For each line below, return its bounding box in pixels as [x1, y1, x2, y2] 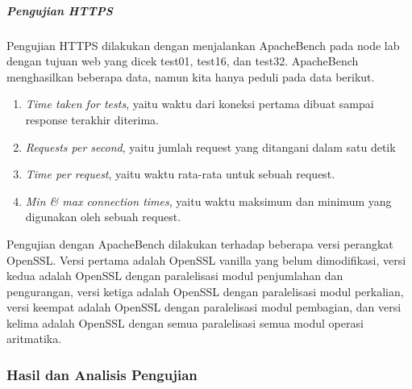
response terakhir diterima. [25, 111, 160, 128]
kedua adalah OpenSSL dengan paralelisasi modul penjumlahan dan [6, 267, 343, 284]
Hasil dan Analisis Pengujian [6, 364, 198, 384]
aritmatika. [6, 330, 62, 347]
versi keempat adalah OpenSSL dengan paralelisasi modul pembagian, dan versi [6, 299, 402, 316]
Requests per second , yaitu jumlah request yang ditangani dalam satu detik [25, 138, 396, 155]
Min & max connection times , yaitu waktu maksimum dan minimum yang [25, 192, 392, 209]
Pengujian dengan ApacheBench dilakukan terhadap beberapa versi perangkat [6, 235, 393, 252]
